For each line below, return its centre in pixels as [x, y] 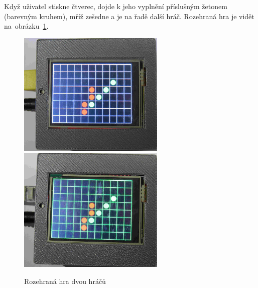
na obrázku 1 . [26, 26]
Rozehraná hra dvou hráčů [65, 281]
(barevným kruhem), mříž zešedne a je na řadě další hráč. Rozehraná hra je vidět [129, 16]
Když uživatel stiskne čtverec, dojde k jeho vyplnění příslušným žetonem [116, 6]
